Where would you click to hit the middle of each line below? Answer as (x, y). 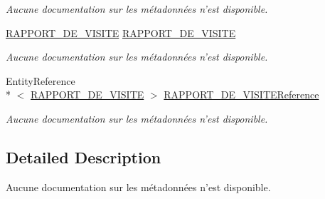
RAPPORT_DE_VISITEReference (241, 95)
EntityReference (41, 80)
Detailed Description (84, 157)
